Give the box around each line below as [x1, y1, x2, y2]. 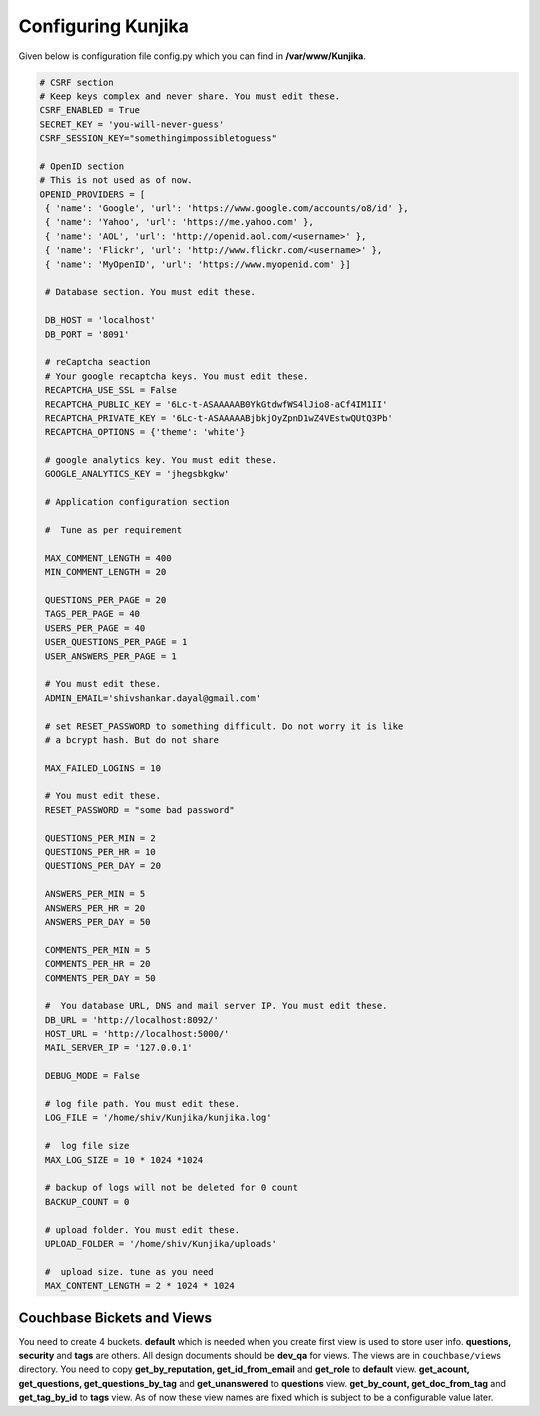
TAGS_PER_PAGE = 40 [45, 608, 140, 620]
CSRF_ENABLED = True [39, 105, 140, 116]
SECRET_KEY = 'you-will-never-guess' [39, 118, 225, 130]
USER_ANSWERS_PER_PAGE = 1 [45, 650, 177, 662]
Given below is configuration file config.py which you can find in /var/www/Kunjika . [18, 50, 367, 62]
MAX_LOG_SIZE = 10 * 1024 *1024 [45, 1154, 204, 1165]
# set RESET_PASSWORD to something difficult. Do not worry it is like [45, 720, 404, 732]
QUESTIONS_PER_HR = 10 [45, 846, 157, 858]
